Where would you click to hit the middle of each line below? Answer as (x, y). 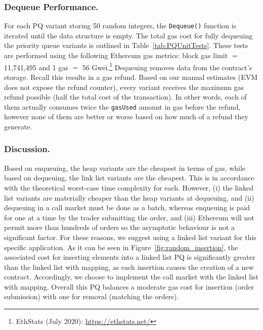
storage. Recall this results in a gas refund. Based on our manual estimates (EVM (131, 77)
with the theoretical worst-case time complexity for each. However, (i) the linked (129, 187)
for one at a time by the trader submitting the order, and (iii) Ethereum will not (129, 217)
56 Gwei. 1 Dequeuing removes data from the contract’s (167, 66)
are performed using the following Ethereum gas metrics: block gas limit (116, 55)
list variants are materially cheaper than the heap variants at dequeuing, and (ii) (129, 197)
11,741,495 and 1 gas (36, 67)
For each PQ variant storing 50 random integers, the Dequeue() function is (120, 26)
